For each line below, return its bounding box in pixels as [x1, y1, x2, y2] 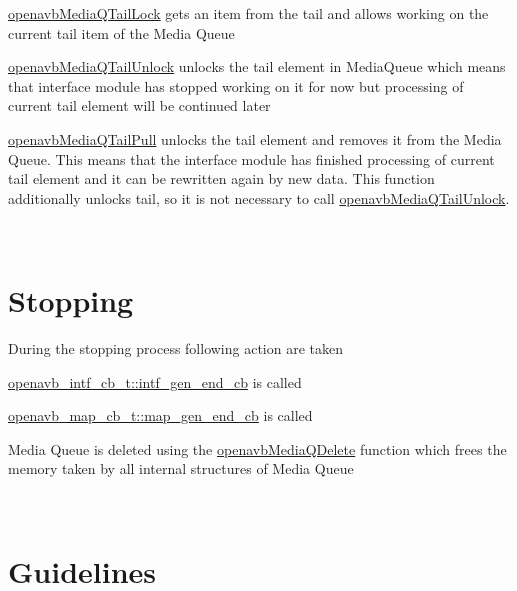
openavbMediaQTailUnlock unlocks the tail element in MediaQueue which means [8, 56, 506, 77]
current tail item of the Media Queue [8, 22, 235, 43]
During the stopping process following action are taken [8, 338, 344, 359]
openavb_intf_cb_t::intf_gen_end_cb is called [8, 371, 302, 392]
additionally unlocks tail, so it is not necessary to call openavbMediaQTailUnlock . [8, 187, 510, 208]
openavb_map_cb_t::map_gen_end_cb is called [8, 405, 313, 426]
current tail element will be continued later [8, 95, 271, 116]
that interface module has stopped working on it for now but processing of [8, 75, 464, 96]
